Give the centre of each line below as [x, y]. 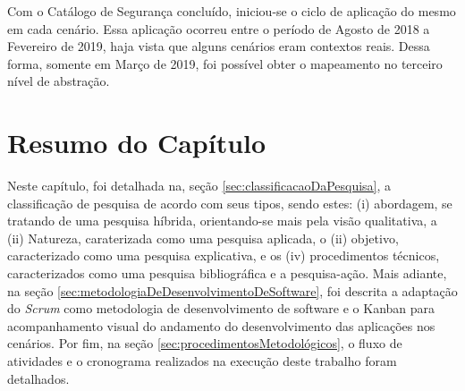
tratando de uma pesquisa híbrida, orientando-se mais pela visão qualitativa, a [222, 221]
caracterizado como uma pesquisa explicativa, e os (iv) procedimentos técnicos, [224, 255]
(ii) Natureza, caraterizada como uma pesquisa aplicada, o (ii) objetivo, [203, 238]
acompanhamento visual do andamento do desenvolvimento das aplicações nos [221, 325]
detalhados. [38, 378]
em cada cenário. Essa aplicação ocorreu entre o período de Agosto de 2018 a [219, 28]
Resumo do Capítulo [137, 143]
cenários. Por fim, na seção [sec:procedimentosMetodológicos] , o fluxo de [205, 343]
